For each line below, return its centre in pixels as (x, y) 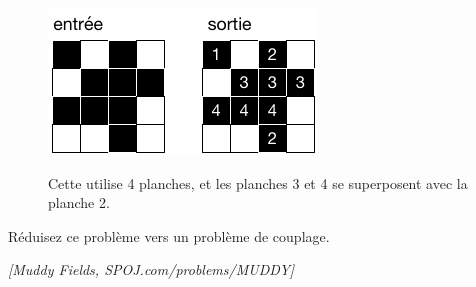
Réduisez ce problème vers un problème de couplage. (169, 235)
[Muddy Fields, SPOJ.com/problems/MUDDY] (151, 269)
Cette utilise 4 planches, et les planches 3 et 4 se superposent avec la (258, 182)
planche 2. (79, 202)
